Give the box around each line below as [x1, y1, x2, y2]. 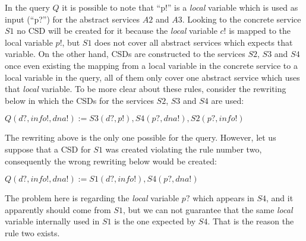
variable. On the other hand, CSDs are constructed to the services [5, 47, 245, 60]
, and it [266, 192, 294, 204]
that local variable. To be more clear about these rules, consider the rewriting [5, 83, 286, 95]
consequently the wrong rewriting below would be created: [5, 154, 217, 167]
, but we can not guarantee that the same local [122, 203, 293, 215]
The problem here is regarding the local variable [5, 192, 179, 204]
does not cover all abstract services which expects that [94, 36, 293, 48]
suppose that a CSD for [5, 142, 91, 155]
